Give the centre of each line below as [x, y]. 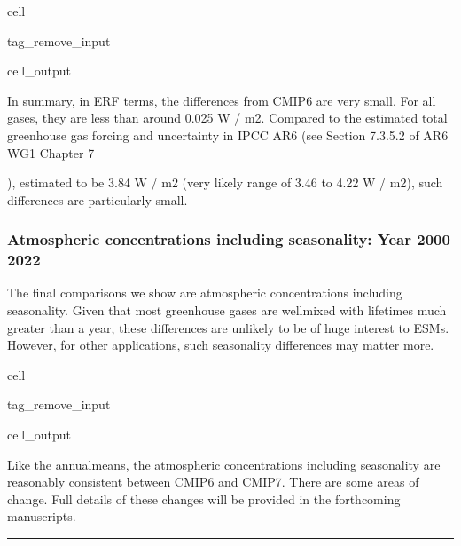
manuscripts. [42, 516]
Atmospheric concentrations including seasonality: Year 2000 [229, 239]
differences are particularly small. [98, 199]
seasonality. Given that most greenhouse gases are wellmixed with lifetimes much [227, 310]
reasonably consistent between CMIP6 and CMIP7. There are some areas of [213, 482]
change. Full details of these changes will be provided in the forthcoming [204, 499]
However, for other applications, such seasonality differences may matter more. [221, 345]
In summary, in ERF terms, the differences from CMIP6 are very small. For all [222, 100]
